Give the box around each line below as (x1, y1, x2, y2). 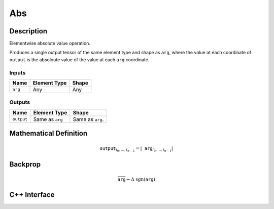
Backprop (9, 160, 41, 169)
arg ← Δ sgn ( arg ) (117, 176, 156, 182)
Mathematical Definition (9, 129, 88, 138)
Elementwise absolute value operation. (9, 40, 91, 47)
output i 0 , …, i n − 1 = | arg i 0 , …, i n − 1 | (99, 145, 174, 153)
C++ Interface (9, 190, 55, 199)
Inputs (9, 69, 26, 76)
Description (9, 27, 48, 35)
